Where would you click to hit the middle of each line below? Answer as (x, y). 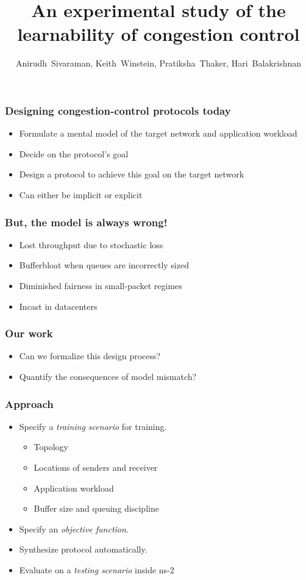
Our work (29, 333)
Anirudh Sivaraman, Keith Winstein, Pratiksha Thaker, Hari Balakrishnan (158, 63)
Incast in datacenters (58, 306)
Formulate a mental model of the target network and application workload (158, 133)
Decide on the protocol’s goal (74, 153)
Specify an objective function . (74, 528)
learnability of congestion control (158, 34)
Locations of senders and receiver (96, 467)
